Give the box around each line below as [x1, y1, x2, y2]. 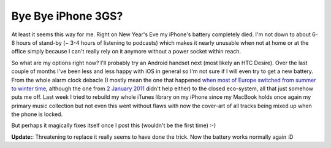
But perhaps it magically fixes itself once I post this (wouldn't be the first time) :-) [11, 122, 216, 129]
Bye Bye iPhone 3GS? [11, 9, 123, 23]
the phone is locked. [11, 111, 63, 118]
